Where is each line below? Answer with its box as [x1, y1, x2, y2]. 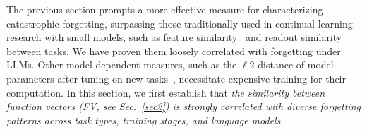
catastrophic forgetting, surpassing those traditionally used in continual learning [6, 16, 353, 30]
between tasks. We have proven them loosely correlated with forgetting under [6, 43, 341, 58]
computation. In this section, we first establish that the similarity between [6, 85, 325, 100]
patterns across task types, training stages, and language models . [6, 112, 284, 127]
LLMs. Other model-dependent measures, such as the [6, 57, 237, 72]
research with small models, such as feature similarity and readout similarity [6, 30, 342, 44]
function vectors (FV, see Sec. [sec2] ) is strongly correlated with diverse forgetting [6, 99, 361, 114]
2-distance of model [249, 57, 334, 72]
